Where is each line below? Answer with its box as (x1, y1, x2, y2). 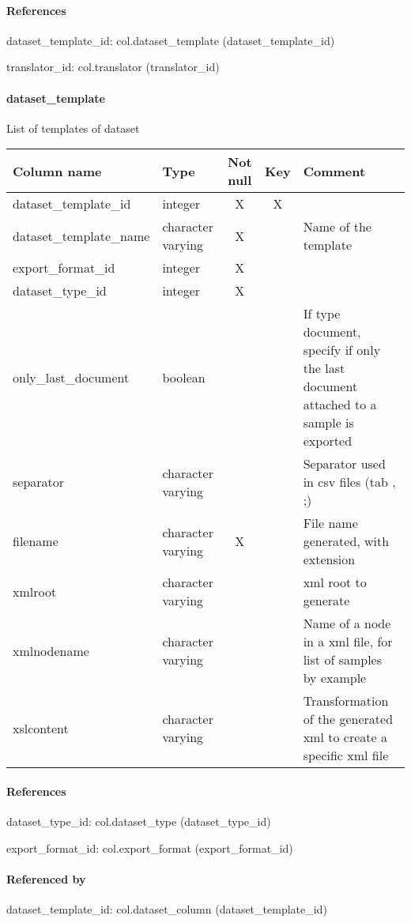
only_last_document (13, 367, 130, 386)
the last (303, 359, 345, 378)
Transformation (303, 691, 389, 710)
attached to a (303, 395, 377, 414)
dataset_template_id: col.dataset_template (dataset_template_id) (6, 32, 335, 48)
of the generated (303, 710, 394, 729)
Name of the (303, 217, 371, 236)
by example (303, 669, 367, 688)
